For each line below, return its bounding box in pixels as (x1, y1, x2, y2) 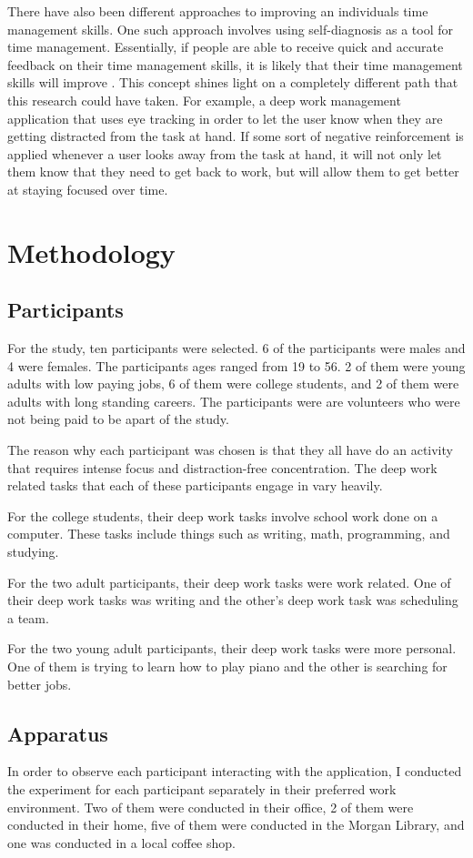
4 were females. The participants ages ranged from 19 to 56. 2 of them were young (7, 356, 466, 375)
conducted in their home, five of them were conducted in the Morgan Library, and (7, 815, 465, 834)
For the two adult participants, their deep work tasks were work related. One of (7, 572, 451, 591)
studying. (7, 542, 59, 561)
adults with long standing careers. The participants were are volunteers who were (7, 391, 460, 410)
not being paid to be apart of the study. (7, 409, 229, 429)
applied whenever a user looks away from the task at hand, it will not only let (7, 144, 442, 163)
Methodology (7, 233, 176, 270)
